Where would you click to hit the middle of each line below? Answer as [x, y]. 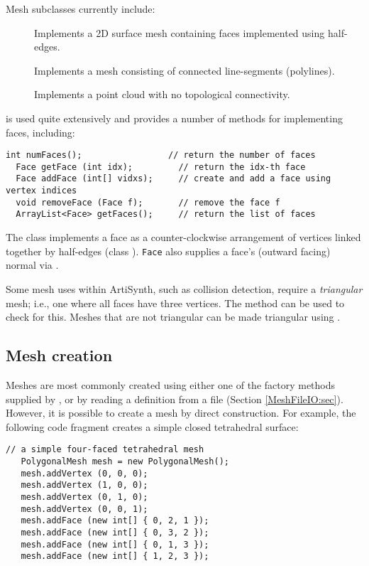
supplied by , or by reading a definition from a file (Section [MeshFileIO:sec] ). [175, 399]
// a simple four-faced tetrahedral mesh [105, 450]
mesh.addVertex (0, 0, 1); [84, 509]
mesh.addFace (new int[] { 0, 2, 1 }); [115, 521]
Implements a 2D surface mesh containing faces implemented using [180, 32]
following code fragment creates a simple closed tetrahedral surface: [152, 426]
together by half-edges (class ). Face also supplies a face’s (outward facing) [168, 251]
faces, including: [40, 132]
